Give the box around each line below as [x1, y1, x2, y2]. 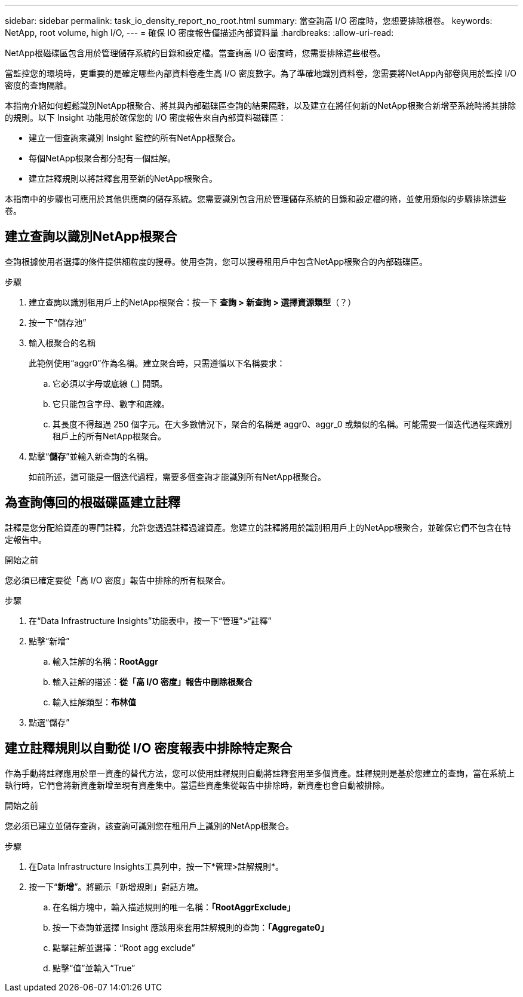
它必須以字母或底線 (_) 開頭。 [53, 378, 168, 389]
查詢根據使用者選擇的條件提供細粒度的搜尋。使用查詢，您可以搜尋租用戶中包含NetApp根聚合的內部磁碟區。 [5, 256, 428, 267]
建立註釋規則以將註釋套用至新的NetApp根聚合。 [29, 173, 218, 184]
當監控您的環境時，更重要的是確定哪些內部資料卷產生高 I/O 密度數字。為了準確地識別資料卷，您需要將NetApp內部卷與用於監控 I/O [5, 68, 516, 78]
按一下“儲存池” [29, 317, 87, 328]
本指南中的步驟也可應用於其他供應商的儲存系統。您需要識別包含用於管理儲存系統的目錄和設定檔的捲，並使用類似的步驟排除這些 [5, 194, 506, 204]
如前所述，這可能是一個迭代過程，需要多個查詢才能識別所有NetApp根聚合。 [29, 471, 327, 482]
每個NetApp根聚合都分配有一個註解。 [29, 153, 176, 163]
